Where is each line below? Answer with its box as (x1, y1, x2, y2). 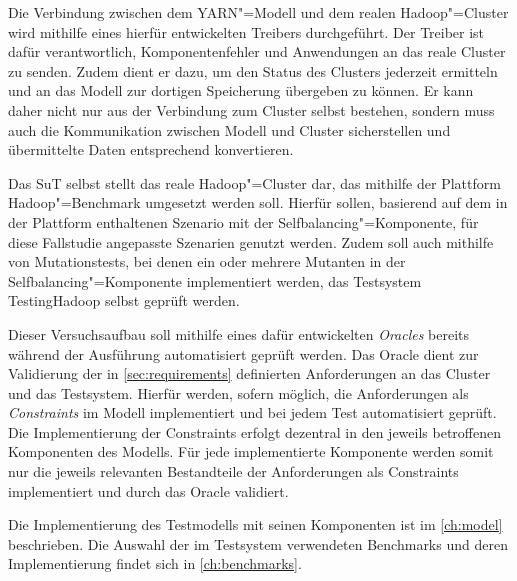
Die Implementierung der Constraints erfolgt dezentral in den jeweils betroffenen (8, 421, 501, 442)
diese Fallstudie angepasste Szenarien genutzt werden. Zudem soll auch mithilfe (8, 231, 494, 252)
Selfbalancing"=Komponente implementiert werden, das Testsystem (8, 270, 422, 291)
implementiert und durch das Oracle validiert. (8, 480, 289, 501)
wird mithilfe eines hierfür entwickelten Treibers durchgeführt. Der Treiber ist (8, 21, 485, 42)
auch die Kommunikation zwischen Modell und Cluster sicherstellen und (8, 119, 451, 140)
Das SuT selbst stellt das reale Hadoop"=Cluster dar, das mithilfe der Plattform (8, 172, 501, 193)
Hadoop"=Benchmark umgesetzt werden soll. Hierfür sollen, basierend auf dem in (8, 192, 508, 213)
